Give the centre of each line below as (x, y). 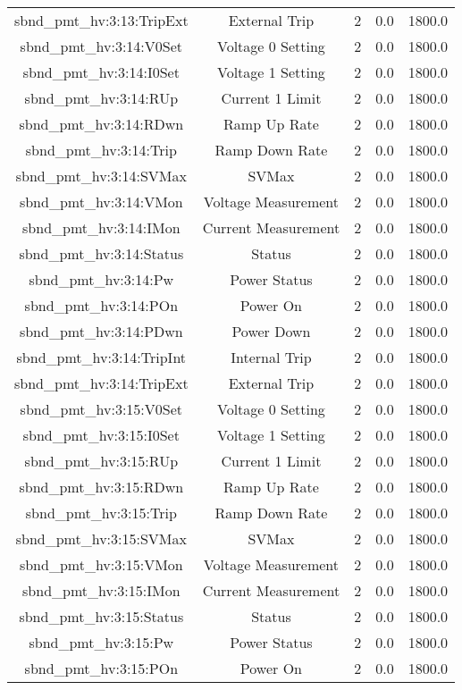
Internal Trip (271, 357)
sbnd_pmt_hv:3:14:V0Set (101, 46)
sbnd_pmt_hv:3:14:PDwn (101, 331)
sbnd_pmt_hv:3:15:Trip (101, 513)
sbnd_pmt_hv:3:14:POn (101, 305)
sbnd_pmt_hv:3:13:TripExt (101, 20)
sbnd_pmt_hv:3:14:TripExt (101, 383)
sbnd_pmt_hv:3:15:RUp (101, 461)
